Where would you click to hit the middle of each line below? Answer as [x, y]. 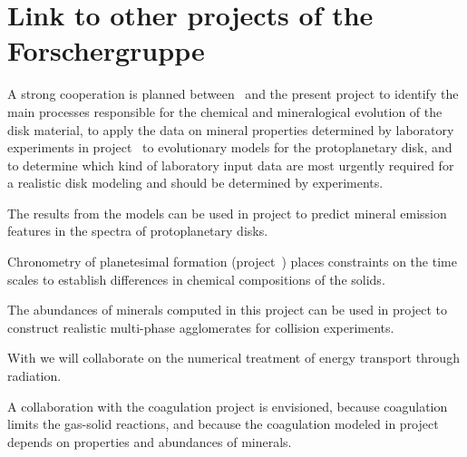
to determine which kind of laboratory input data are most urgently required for [231, 165]
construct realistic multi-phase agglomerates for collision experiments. [201, 327]
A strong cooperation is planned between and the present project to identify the [233, 94]
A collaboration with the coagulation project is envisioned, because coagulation [228, 406]
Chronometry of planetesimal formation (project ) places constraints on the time [232, 262]
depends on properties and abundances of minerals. [150, 441]
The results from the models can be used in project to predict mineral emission [227, 213]
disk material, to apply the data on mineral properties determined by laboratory [231, 129]
